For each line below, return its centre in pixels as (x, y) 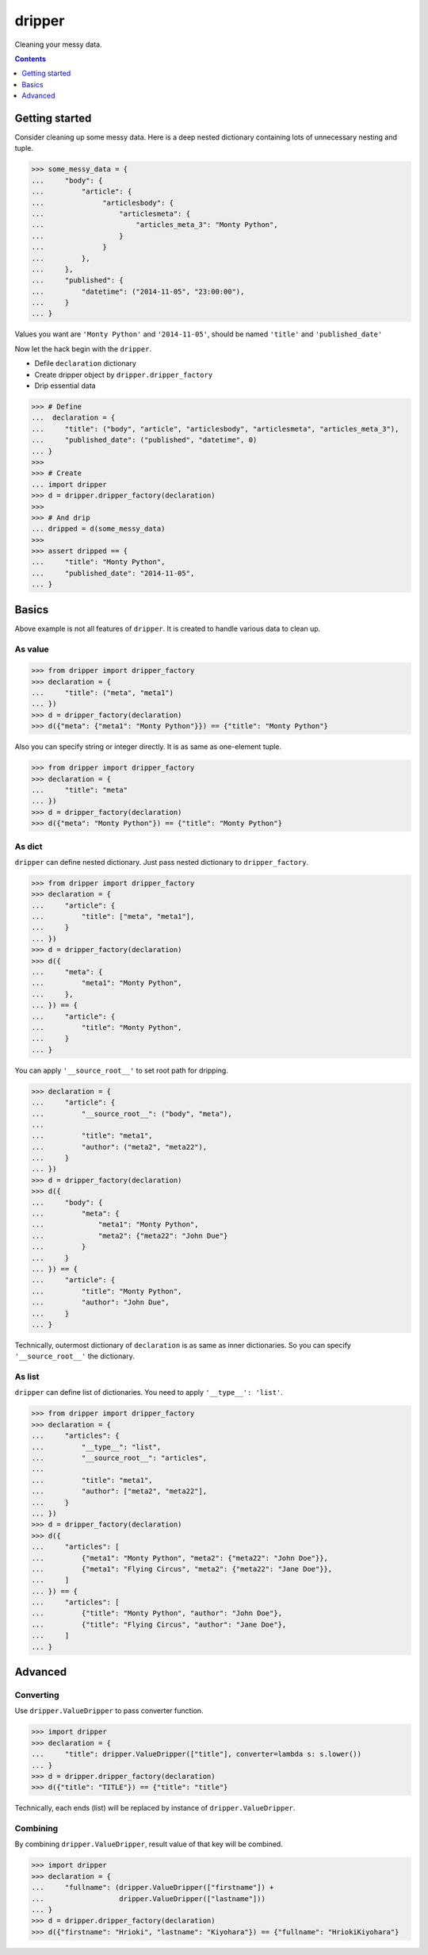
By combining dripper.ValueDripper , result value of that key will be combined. (149, 1844)
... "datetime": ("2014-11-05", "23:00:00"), (138, 291)
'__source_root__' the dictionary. (75, 1356)
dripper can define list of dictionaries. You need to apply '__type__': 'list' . (149, 1392)
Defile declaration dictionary (85, 363)
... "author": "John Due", (100, 1302)
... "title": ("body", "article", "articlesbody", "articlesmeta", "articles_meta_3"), (215, 429)
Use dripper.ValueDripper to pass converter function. (109, 1711)
